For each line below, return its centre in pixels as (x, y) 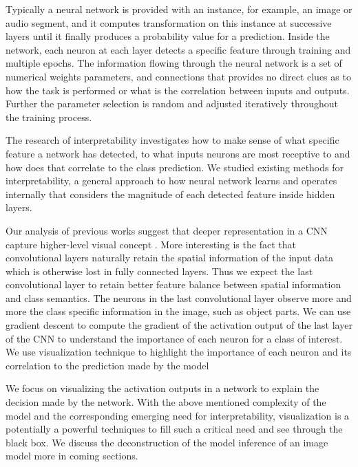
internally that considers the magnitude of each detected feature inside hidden (170, 194)
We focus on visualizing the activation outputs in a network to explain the (162, 388)
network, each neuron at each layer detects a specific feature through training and (178, 49)
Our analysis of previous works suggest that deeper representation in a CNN (167, 230)
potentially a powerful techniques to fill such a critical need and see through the (174, 429)
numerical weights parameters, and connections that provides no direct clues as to (178, 76)
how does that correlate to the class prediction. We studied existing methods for (175, 167)
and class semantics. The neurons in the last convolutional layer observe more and (179, 297)
